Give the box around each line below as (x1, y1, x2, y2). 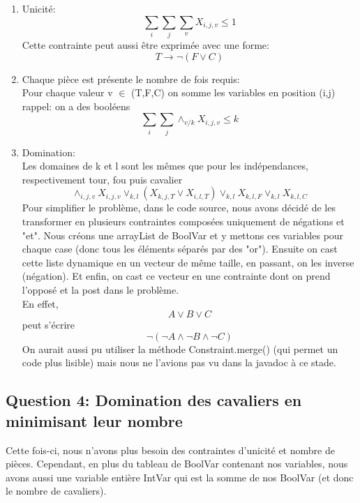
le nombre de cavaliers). (6, 483, 107, 498)
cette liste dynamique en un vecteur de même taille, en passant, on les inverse (22, 255, 354, 269)
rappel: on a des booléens (22, 98, 130, 113)
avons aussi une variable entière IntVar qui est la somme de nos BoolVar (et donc (6, 470, 354, 484)
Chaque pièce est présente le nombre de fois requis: (22, 71, 240, 86)
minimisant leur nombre (6, 410, 183, 431)
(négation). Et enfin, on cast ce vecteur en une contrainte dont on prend (22, 269, 331, 283)
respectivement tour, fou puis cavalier (22, 172, 183, 186)
